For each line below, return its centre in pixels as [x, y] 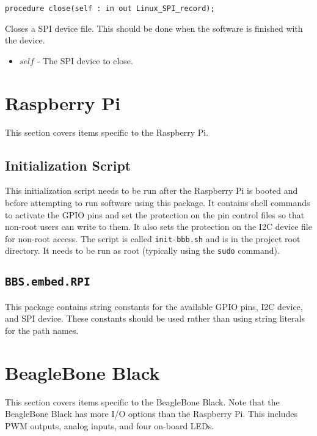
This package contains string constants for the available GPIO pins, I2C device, [154, 306]
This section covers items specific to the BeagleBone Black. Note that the [142, 401]
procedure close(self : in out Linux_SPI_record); [110, 9]
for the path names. [42, 331]
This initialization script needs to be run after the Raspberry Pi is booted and [151, 190]
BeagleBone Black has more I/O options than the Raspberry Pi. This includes [151, 414]
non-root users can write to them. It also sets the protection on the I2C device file [158, 227]
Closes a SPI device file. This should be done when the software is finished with [154, 28]
